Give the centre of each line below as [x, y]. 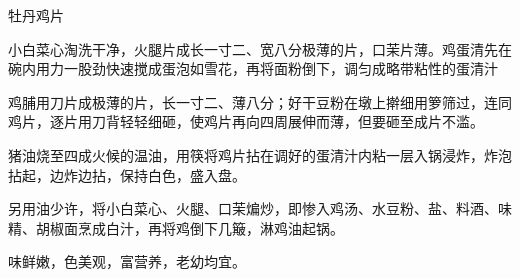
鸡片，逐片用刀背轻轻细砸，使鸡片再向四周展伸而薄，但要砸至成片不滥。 [246, 121]
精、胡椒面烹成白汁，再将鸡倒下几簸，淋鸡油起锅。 [176, 227]
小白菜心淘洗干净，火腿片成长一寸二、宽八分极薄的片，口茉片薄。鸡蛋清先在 [260, 48]
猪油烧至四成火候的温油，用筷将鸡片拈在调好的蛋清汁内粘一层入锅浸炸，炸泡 [260, 154]
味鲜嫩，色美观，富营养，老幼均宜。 [127, 261]
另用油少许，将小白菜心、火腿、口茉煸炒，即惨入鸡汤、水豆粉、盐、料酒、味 [260, 208]
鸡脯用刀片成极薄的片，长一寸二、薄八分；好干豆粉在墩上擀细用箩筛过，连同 [260, 101]
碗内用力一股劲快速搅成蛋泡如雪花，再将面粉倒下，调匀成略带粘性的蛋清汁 [253, 68]
